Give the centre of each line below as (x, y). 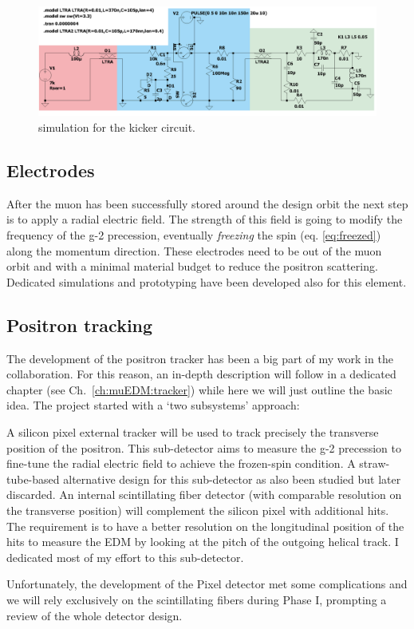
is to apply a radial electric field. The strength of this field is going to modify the (205, 219)
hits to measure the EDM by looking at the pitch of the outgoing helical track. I (203, 542)
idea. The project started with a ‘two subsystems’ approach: (153, 405)
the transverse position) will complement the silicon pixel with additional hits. (198, 510)
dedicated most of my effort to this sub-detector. (125, 557)
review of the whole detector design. (95, 615)
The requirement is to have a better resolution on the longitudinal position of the (205, 526)
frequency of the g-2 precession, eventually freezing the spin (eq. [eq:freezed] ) (194, 235)
